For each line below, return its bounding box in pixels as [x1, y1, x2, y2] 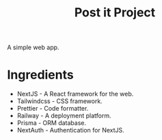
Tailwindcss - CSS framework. [16, 97, 103, 105]
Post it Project [74, 5, 156, 20]
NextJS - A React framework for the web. [16, 90, 134, 98]
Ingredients [7, 67, 74, 83]
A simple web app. [7, 43, 59, 52]
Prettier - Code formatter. [16, 104, 89, 113]
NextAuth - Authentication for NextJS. [16, 126, 124, 135]
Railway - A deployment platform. [16, 111, 111, 120]
